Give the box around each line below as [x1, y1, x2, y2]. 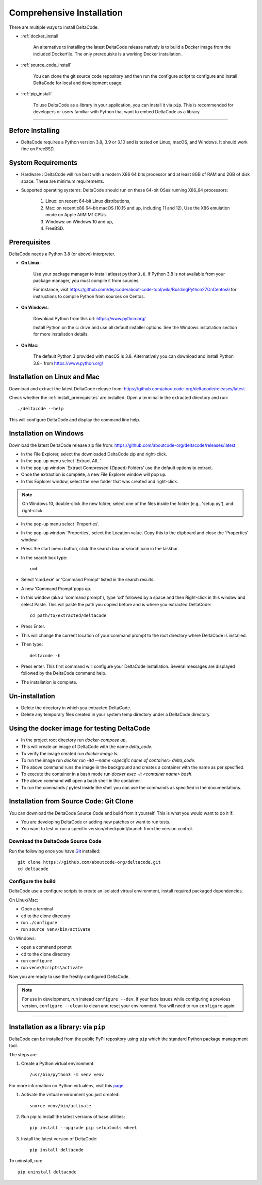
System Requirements [9, 158, 78, 167]
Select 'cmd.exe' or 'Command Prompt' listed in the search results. [21, 576, 155, 583]
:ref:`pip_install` [21, 91, 52, 97]
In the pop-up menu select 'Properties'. [21, 521, 99, 527]
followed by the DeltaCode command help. [21, 670, 107, 676]
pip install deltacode [30, 1147, 84, 1153]
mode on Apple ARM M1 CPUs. [45, 212, 107, 218]
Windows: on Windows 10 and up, [45, 219, 114, 225]
